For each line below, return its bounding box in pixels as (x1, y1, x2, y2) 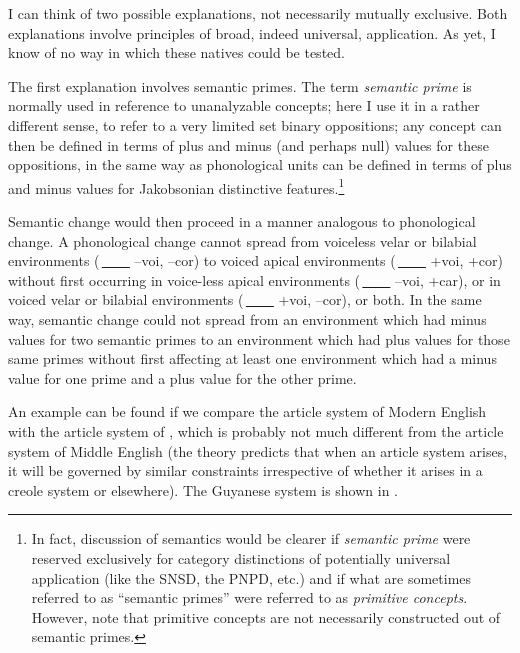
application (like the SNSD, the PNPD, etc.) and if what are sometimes (31, 567, 472, 588)
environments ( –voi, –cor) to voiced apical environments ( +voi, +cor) (8, 250, 503, 271)
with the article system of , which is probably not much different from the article (8, 420, 504, 441)
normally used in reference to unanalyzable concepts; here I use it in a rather (8, 95, 480, 116)
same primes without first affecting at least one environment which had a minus (8, 348, 497, 369)
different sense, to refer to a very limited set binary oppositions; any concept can (8, 114, 502, 135)
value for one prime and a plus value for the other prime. (8, 367, 357, 388)
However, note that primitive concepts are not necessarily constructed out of (31, 606, 501, 627)
